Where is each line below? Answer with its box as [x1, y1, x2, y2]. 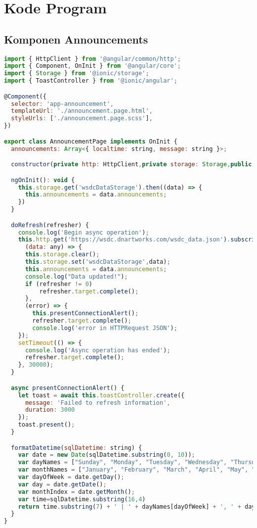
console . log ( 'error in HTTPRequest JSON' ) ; [32, 324, 177, 332]
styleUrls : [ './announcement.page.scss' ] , [11, 115, 153, 122]
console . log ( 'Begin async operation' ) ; [18, 229, 149, 236]
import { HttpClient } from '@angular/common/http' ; [4, 55, 181, 62]
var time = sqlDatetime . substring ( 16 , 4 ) [18, 495, 146, 503]
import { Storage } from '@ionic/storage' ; [4, 70, 149, 77]
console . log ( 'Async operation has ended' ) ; [25, 346, 171, 354]
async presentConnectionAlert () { [11, 384, 125, 391]
